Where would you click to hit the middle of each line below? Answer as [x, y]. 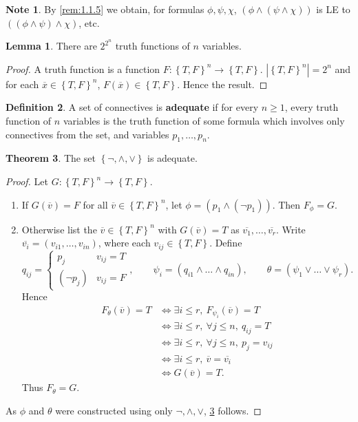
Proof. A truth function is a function [83, 68]
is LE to [333, 9]
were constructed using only [114, 410]
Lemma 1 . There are [51, 46]
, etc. [89, 22]
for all [95, 204]
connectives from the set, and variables [87, 134]
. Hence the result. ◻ [222, 84]
